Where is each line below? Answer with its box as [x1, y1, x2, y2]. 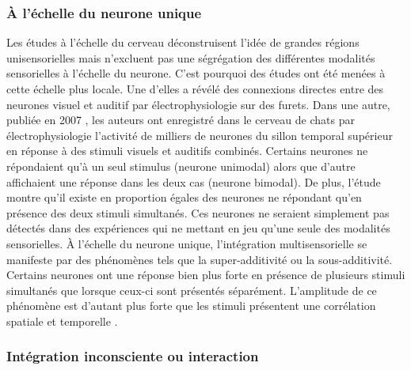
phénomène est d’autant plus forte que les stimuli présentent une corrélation [6, 297, 376, 314]
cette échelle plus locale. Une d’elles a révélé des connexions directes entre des [6, 81, 384, 96]
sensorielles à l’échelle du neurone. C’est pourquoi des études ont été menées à [6, 65, 386, 81]
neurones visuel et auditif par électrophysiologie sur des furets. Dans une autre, [6, 96, 390, 112]
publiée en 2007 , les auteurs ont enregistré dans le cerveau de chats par [6, 111, 355, 128]
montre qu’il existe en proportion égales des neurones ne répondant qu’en [6, 189, 362, 206]
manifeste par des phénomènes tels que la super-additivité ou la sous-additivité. [6, 251, 393, 267]
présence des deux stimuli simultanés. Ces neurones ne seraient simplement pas [6, 204, 390, 221]
